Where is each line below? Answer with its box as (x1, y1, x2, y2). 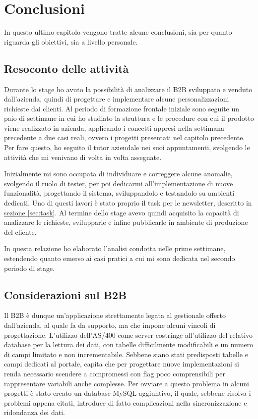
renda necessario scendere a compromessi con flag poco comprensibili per (4, 368, 225, 378)
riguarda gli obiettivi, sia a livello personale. (4, 36, 138, 47)
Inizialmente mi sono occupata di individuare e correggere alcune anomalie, (4, 168, 233, 179)
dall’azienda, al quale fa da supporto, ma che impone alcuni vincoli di (4, 320, 216, 330)
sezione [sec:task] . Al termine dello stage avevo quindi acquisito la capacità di (4, 207, 239, 217)
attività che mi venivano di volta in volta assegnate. (4, 152, 162, 162)
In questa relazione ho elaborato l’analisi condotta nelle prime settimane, (4, 243, 226, 254)
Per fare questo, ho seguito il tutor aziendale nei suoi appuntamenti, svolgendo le (4, 142, 250, 153)
